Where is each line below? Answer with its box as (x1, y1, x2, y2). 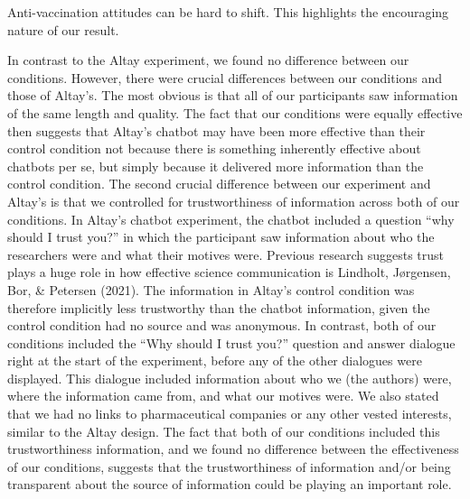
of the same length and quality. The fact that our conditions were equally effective (7, 103, 463, 122)
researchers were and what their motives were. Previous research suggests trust (7, 245, 445, 263)
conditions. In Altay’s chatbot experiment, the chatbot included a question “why (7, 209, 455, 228)
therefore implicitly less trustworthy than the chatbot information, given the (7, 298, 430, 317)
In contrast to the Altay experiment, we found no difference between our (7, 51, 409, 69)
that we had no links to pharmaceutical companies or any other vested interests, (7, 404, 452, 423)
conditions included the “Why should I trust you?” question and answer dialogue (7, 333, 456, 352)
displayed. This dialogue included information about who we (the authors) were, (7, 368, 452, 387)
